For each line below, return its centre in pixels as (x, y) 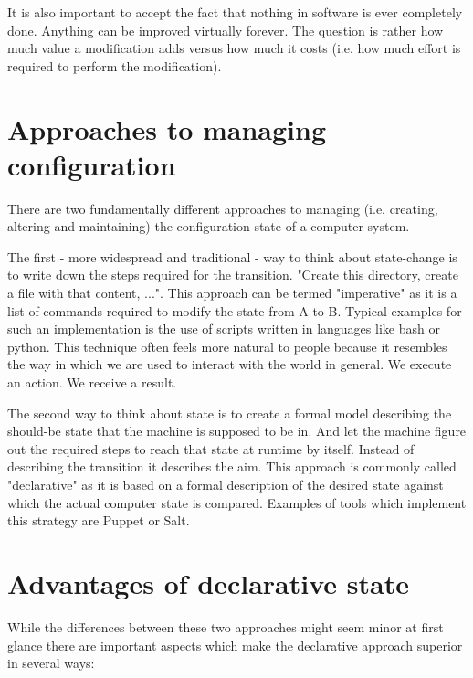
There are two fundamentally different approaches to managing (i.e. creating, (223, 208)
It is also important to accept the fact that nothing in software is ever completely (235, 12)
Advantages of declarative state (208, 583)
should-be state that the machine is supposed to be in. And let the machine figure (237, 431)
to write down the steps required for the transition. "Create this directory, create (233, 275)
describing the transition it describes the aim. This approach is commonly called (232, 466)
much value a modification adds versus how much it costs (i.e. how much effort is (234, 48)
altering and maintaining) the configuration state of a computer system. (209, 226)
